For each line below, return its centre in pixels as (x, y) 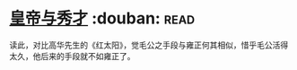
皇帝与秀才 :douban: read (102, 18)
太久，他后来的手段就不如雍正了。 (72, 56)
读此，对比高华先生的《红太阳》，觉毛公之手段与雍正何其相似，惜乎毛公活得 (149, 45)
